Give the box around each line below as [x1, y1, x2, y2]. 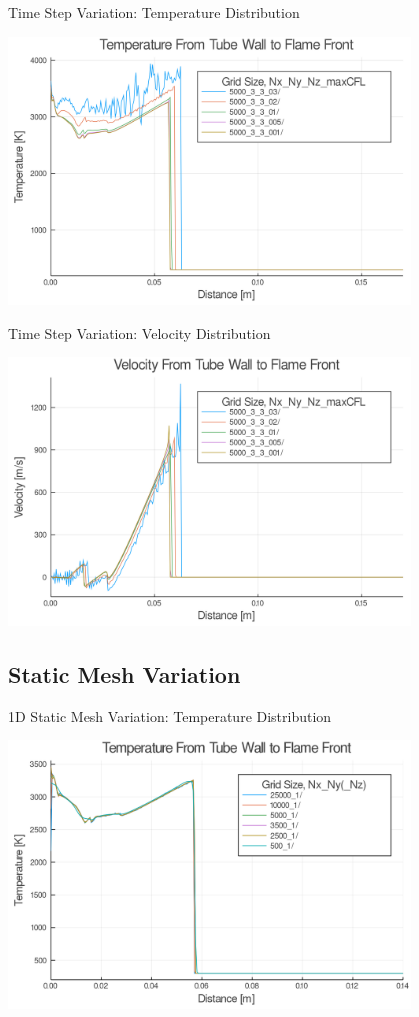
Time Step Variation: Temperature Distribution [8, 2, 300, 22]
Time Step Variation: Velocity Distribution [8, 322, 271, 343]
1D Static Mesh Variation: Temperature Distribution [8, 705, 332, 726]
